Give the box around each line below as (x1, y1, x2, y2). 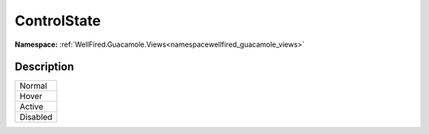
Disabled (19, 112, 53, 123)
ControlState (14, 12, 101, 29)
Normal (19, 80, 48, 91)
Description (14, 60, 75, 74)
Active (19, 101, 44, 113)
